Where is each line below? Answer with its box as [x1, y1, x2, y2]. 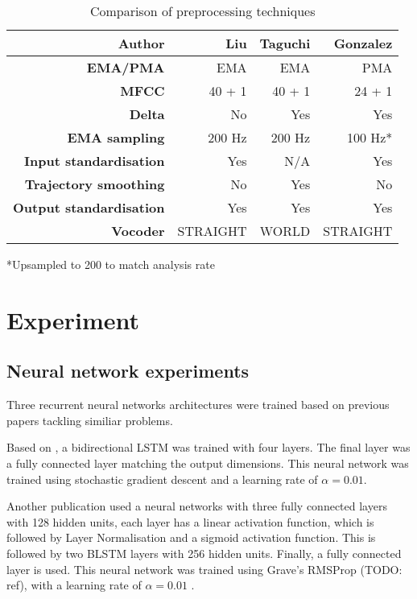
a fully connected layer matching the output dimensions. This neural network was [6, 454, 409, 471]
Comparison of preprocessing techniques [89, 2, 316, 20]
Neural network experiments [6, 358, 250, 383]
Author [118, 34, 165, 52]
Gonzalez [333, 34, 393, 52]
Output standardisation [13, 198, 165, 217]
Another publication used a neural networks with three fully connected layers [6, 498, 387, 514]
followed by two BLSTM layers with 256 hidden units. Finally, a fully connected [6, 544, 402, 561]
